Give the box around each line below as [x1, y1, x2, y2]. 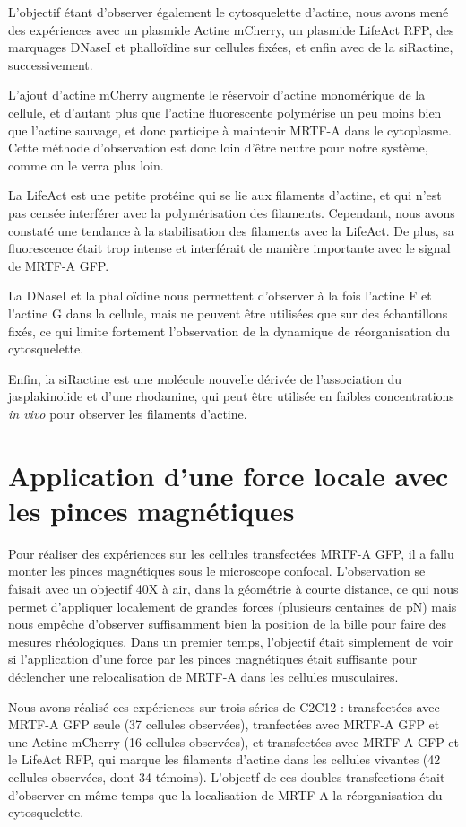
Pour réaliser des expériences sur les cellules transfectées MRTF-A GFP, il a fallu [8, 544, 454, 562]
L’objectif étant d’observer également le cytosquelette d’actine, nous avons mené [8, 3, 449, 21]
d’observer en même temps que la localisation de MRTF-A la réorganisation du [8, 785, 443, 804]
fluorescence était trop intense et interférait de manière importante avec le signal [8, 239, 451, 257]
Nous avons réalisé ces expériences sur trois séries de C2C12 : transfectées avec [8, 697, 440, 716]
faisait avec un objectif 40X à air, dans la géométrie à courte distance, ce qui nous [8, 579, 459, 597]
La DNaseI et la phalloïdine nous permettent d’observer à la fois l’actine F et [8, 286, 432, 305]
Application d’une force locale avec [8, 457, 449, 493]
